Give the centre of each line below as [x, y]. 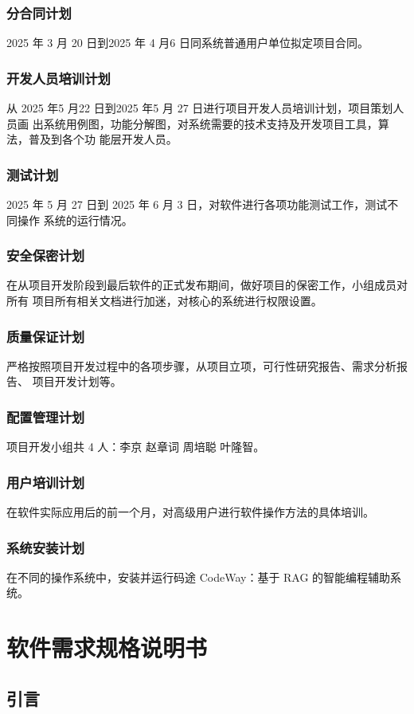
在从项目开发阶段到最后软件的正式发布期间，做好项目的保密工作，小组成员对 [207, 285]
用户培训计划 [46, 482]
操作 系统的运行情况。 [75, 220]
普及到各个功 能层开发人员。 [103, 139]
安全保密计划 [46, 255]
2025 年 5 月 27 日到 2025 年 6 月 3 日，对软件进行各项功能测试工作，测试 [197, 204]
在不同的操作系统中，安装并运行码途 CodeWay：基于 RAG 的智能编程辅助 [199, 577]
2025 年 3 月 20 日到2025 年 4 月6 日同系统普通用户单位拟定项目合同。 [187, 43]
